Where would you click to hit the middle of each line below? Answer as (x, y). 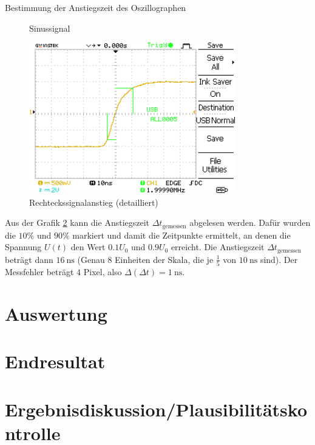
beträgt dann (29, 259)
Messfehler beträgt (39, 272)
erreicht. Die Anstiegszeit (218, 247)
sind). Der (279, 259)
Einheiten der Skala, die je (164, 259)
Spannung (23, 247)
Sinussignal (50, 28)
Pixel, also (103, 272)
